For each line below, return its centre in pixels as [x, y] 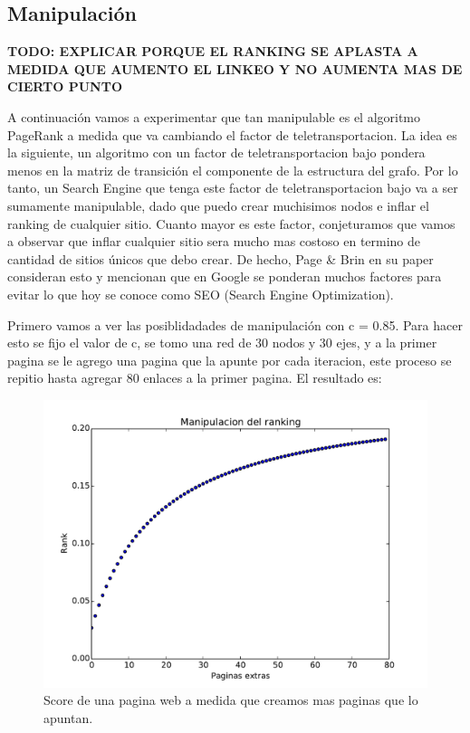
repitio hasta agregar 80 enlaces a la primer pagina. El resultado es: [195, 378]
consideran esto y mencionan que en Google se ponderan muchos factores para [225, 276]
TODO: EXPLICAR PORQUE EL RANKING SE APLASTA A [213, 51]
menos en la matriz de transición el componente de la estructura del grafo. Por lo [233, 170]
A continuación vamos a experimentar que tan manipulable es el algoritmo [214, 116]
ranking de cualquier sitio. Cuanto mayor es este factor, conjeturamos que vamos [231, 223]
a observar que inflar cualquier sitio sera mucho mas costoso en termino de [214, 241]
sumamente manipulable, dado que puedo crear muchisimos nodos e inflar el [218, 205]
